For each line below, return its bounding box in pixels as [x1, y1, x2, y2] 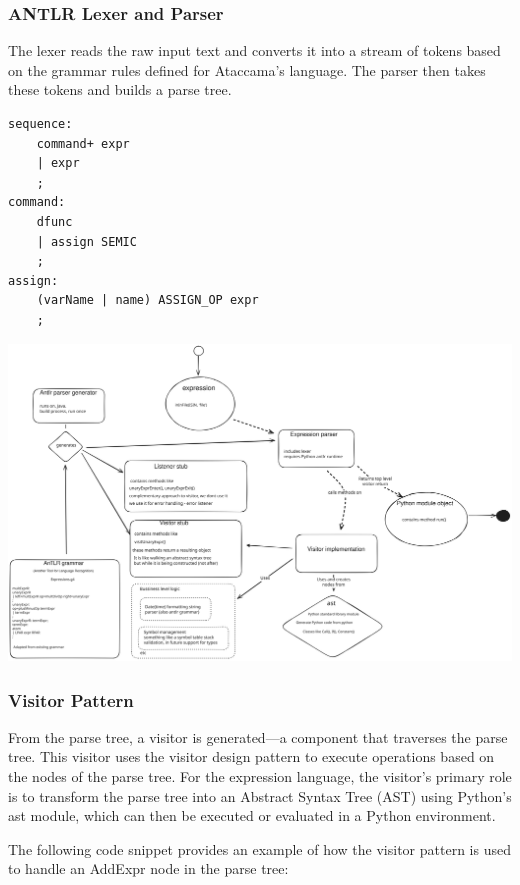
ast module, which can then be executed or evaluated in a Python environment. [8, 805, 496, 826]
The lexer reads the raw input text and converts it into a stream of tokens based [8, 40, 501, 61]
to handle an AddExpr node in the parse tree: [8, 858, 289, 879]
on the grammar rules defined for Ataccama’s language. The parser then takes [8, 59, 486, 80]
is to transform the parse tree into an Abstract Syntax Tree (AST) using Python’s [8, 785, 512, 806]
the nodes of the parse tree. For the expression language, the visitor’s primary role [8, 765, 512, 786]
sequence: [8, 117, 73, 131]
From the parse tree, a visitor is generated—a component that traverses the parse [8, 726, 508, 747]
